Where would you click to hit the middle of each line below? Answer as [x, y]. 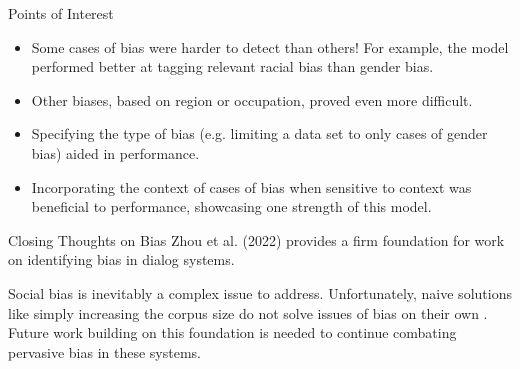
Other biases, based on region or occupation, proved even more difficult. [252, 99]
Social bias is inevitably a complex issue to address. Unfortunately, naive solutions [260, 292]
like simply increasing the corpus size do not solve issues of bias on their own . [248, 312]
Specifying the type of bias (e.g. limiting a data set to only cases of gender [259, 133]
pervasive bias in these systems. [104, 351]
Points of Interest [61, 13]
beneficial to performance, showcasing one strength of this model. [231, 206]
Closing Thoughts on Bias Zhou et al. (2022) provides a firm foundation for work [256, 239]
